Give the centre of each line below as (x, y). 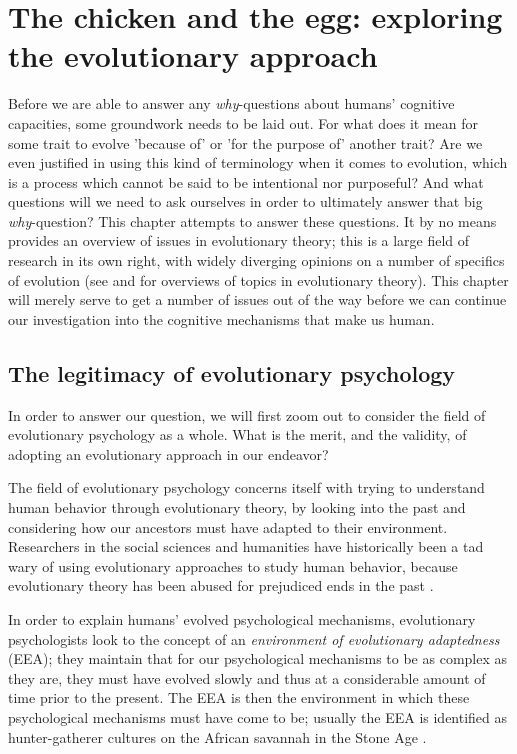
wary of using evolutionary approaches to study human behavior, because (233, 565)
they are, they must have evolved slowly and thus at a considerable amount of (247, 677)
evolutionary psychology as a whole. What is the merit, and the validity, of (237, 434)
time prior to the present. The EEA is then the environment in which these (239, 697)
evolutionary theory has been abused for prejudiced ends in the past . (221, 585)
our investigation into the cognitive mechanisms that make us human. (221, 318)
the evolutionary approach (193, 55)
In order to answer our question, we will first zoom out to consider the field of (247, 414)
